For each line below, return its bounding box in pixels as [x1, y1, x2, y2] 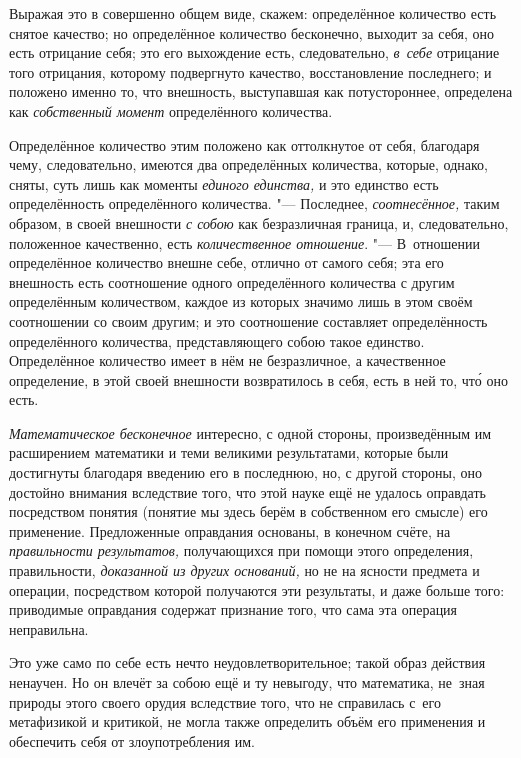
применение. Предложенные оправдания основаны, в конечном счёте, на [9, 520, 451, 541]
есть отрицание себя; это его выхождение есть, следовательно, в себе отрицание [9, 42, 500, 63]
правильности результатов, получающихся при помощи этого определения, [9, 540, 474, 561]
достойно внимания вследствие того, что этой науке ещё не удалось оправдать [9, 481, 486, 502]
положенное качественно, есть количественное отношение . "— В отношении [9, 232, 480, 253]
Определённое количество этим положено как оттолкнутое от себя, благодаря [9, 134, 480, 155]
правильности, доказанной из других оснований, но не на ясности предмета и [9, 560, 480, 581]
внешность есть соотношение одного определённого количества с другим [9, 271, 455, 292]
